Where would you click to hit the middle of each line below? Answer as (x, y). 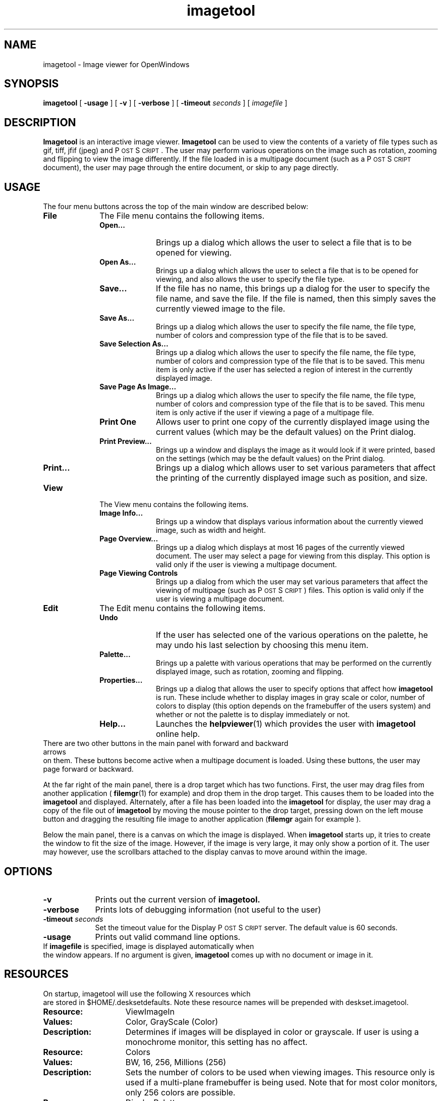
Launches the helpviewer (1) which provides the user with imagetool (286, 724)
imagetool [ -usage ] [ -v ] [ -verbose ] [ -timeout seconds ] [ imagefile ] (165, 103)
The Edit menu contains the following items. (183, 608)
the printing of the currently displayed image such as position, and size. (292, 478)
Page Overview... (129, 539)
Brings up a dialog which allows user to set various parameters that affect (295, 468)
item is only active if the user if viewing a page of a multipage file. (265, 413)
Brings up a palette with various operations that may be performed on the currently (294, 663)
